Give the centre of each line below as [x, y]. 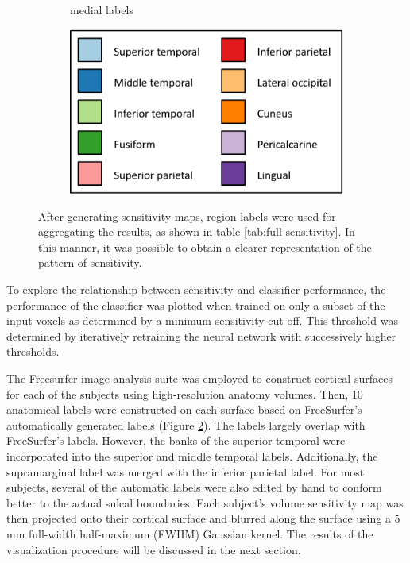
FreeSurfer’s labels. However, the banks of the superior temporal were [176, 440]
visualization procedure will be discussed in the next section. [154, 549]
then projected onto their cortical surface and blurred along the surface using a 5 [203, 518]
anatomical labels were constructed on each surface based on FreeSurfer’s [184, 409]
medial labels [102, 10]
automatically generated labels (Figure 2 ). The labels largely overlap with [186, 424]
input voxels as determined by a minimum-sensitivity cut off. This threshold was [202, 320]
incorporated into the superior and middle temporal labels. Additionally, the [192, 455]
